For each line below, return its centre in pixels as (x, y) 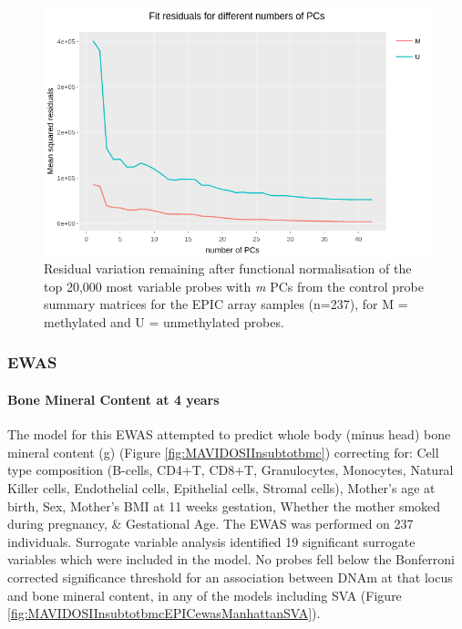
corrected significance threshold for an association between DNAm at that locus (230, 577)
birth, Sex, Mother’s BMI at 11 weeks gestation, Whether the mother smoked (224, 505)
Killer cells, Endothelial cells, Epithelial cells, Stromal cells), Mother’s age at (221, 487)
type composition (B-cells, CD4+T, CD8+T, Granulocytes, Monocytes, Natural (231, 470)
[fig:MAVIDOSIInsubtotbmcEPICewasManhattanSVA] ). (164, 613)
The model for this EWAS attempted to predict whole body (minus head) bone (229, 434)
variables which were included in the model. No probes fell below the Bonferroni (231, 559)
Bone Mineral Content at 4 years (113, 399)
